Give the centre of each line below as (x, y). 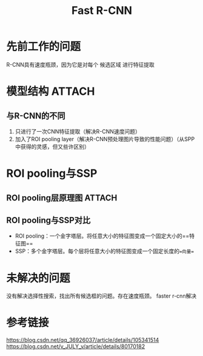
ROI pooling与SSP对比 (48, 220)
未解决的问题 (38, 278)
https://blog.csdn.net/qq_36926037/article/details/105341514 (83, 340)
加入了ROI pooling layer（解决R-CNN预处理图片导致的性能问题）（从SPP (105, 139)
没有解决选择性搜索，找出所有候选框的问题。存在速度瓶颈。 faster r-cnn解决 (101, 296)
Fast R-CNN (102, 11)
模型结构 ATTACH (51, 91)
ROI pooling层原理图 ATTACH (62, 198)
